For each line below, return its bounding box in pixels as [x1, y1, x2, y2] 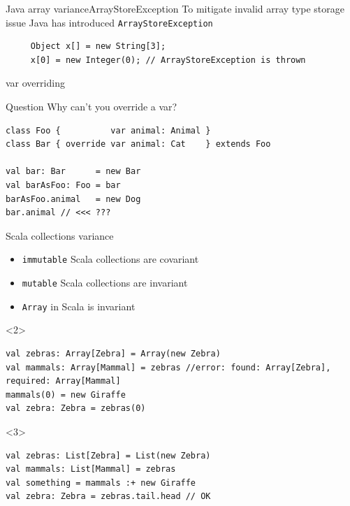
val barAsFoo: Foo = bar [6, 180, 121, 190]
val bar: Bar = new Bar [6, 166, 141, 177]
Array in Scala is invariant [22, 298, 136, 313]
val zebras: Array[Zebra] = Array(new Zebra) [6, 348, 221, 359]
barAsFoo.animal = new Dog [6, 194, 141, 204]
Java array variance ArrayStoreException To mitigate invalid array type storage [6, 1, 345, 15]
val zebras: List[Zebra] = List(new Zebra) [6, 450, 211, 461]
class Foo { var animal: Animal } [6, 125, 211, 136]
